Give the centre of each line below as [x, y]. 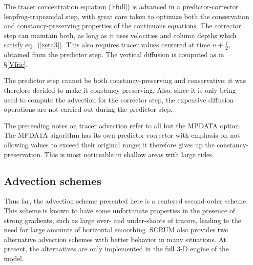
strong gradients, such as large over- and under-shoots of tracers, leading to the [123, 220]
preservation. [23, 154]
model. [14, 258]
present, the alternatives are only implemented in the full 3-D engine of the [116, 249]
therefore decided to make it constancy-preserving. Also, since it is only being [120, 90]
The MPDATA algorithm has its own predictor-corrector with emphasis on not [122, 135]
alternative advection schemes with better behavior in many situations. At [115, 239]
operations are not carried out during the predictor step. [88, 109]
